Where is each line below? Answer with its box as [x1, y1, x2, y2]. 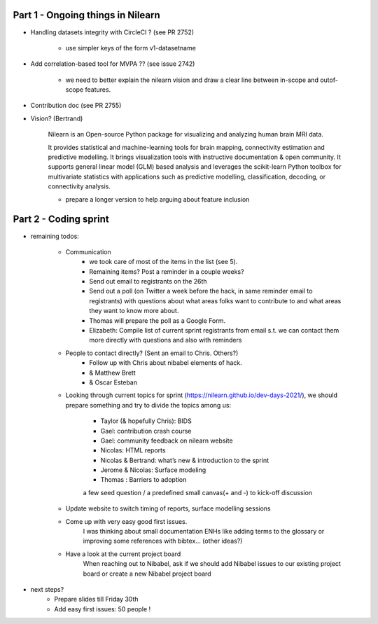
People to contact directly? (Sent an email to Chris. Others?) [65, 349, 239, 357]
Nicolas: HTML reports [100, 446, 166, 455]
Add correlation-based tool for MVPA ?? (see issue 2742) [30, 60, 195, 68]
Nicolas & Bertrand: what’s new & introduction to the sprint [100, 456, 269, 464]
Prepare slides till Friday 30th [54, 595, 139, 604]
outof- [319, 76, 339, 84]
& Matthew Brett [89, 368, 136, 377]
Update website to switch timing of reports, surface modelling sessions [65, 504, 271, 513]
